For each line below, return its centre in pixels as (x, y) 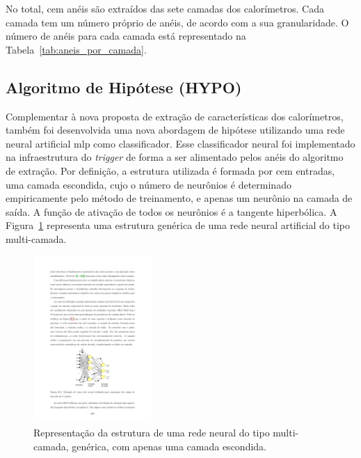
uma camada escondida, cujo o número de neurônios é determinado (149, 184)
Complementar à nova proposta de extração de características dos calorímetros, (175, 116)
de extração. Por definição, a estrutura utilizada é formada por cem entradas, (170, 170)
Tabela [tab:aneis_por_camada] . (76, 49)
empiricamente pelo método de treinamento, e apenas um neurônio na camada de (179, 198)
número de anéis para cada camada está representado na (126, 36)
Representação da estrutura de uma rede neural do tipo (152, 432)
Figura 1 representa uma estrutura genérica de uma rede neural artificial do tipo (178, 225)
